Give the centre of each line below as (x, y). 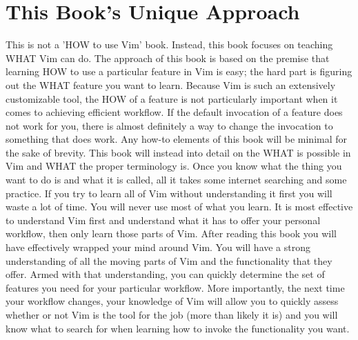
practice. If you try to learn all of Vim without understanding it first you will (169, 193)
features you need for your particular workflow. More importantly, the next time (175, 287)
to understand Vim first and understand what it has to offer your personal (163, 220)
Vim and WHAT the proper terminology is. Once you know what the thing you (174, 166)
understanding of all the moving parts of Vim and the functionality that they (169, 260)
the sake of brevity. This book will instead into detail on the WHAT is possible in (178, 152)
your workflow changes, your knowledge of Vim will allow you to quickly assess (172, 301)
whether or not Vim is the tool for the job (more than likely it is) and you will (172, 314)
